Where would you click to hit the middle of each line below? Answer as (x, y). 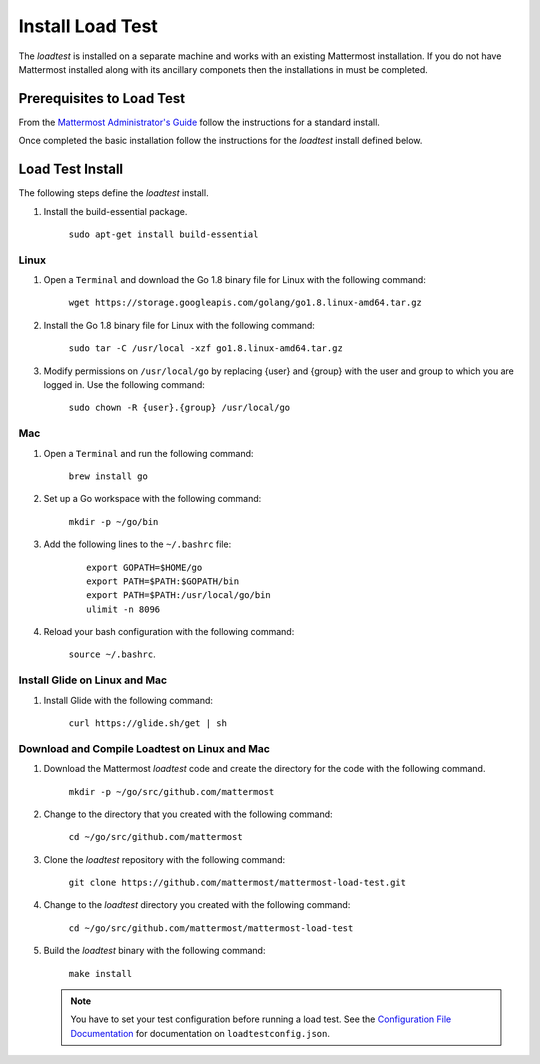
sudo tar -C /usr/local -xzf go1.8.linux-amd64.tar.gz (206, 348)
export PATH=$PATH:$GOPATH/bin (163, 581)
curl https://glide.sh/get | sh (147, 723)
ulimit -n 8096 (123, 609)
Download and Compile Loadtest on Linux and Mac (144, 748)
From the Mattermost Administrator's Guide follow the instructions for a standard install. (199, 122)
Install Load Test (88, 26)
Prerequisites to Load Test (101, 98)
